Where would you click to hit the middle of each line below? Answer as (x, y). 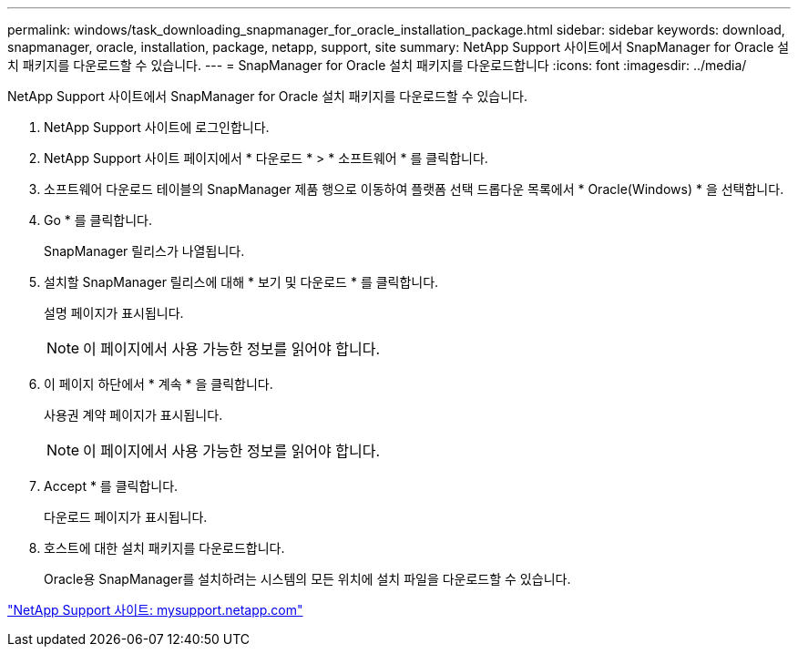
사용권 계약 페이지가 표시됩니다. (133, 415)
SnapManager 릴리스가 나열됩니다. (144, 251)
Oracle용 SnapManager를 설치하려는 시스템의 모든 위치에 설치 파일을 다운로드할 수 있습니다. (307, 579)
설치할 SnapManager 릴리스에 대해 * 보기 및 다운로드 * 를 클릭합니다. (241, 282)
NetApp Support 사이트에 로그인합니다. (157, 127)
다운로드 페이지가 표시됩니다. (126, 517)
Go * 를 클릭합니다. (98, 220)
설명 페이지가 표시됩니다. (114, 313)
